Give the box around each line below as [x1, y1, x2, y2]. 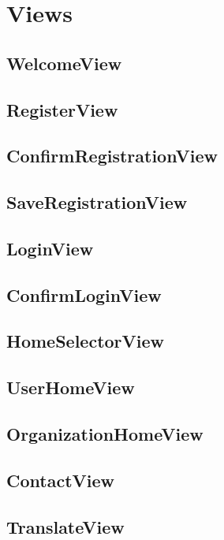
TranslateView [6, 514, 125, 538]
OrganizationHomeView [6, 422, 203, 446]
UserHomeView [6, 375, 135, 400]
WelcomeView [6, 50, 122, 75]
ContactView [6, 467, 114, 492]
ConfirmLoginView [6, 282, 162, 307]
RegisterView [6, 97, 118, 121]
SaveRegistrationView [6, 190, 188, 214]
